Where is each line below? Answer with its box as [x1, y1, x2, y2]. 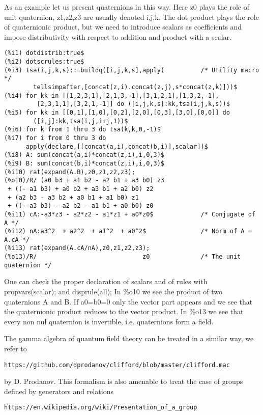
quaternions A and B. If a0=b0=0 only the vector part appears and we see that [4, 296, 253, 307]
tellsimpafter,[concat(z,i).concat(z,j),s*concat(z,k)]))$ [33, 84, 238, 91]
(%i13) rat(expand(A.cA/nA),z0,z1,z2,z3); [4, 244, 150, 252]
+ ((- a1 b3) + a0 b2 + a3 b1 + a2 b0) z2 [8, 185, 154, 192]
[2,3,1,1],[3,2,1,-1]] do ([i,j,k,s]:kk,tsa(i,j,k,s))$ [37, 100, 230, 108]
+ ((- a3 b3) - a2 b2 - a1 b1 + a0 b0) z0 [8, 202, 154, 210]
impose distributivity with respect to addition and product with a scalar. [4, 31, 231, 42]
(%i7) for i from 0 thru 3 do [4, 134, 106, 142]
